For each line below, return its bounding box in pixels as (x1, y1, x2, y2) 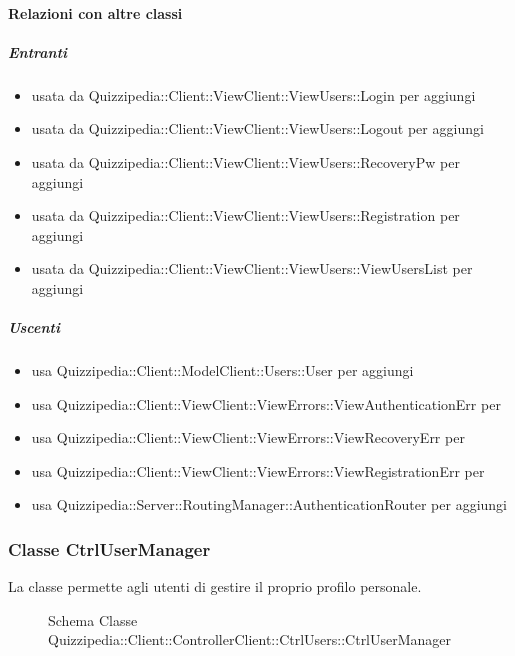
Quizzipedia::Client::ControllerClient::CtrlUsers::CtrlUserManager (48, 629, 452, 650)
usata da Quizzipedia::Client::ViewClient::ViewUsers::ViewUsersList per (31, 258, 473, 279)
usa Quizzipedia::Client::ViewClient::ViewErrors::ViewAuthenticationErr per (31, 393, 501, 414)
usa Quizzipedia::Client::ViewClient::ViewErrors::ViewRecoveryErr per (31, 427, 465, 448)
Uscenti (8, 317, 60, 338)
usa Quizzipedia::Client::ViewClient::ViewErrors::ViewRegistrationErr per (31, 460, 485, 481)
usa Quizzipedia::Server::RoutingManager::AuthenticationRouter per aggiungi (31, 494, 507, 515)
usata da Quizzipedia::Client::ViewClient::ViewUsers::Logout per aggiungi (31, 118, 484, 139)
